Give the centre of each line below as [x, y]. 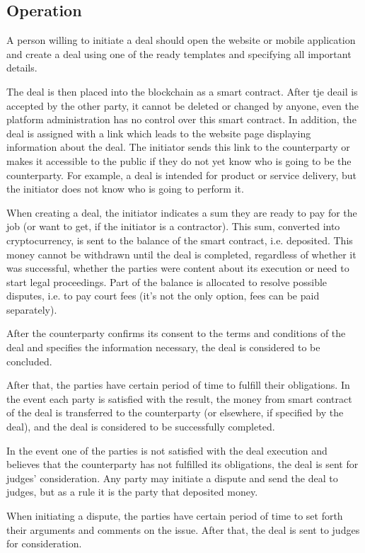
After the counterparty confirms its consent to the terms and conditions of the [176, 333]
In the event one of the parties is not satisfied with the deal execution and [167, 450]
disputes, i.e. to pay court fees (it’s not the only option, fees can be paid [163, 296]
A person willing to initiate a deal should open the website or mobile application [181, 40]
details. [22, 68]
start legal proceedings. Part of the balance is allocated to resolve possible [167, 281]
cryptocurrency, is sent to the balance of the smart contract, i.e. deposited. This [180, 240]
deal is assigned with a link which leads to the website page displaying [159, 133]
